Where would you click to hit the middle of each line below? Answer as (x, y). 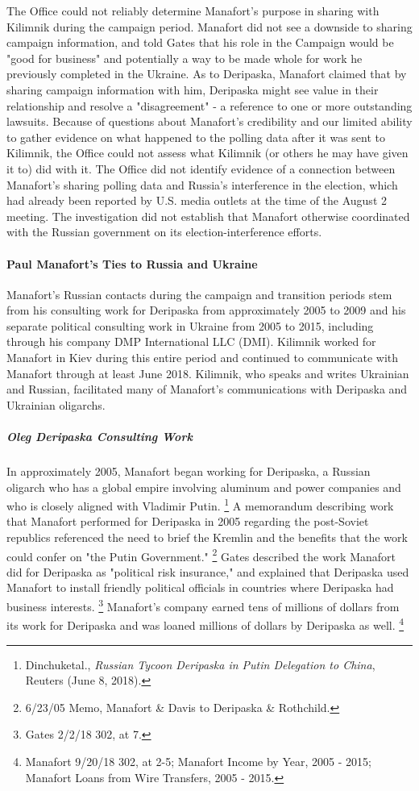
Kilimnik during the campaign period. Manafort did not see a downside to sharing (209, 26)
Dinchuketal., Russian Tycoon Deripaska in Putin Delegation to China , (200, 664)
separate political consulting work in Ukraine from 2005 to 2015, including (190, 325)
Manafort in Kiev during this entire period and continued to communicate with (203, 358)
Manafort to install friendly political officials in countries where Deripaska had (200, 587)
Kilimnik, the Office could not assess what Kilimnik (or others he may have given (207, 153)
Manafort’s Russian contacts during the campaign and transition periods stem (199, 294)
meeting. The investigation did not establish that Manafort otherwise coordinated (208, 216)
